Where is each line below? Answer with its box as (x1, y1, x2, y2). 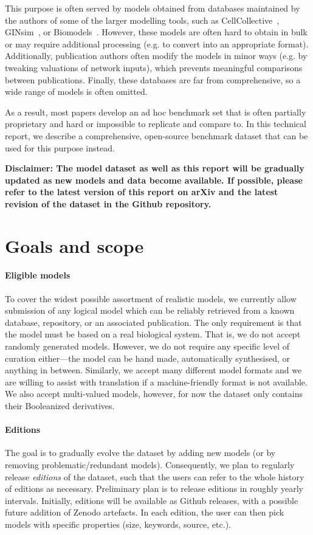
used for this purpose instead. (5, 141, 115, 154)
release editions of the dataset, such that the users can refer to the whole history (5, 470, 304, 483)
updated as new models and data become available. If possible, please (5, 173, 303, 186)
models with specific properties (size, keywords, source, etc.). (5, 517, 231, 530)
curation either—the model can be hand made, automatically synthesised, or (5, 351, 290, 364)
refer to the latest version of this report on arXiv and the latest (5, 185, 278, 198)
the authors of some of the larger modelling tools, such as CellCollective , (5, 13, 280, 26)
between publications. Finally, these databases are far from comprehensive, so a (5, 73, 301, 86)
